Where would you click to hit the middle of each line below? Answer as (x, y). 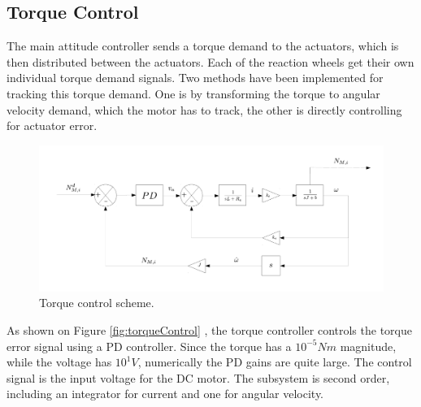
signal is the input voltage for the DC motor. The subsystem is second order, (198, 377)
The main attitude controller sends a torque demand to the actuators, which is (203, 46)
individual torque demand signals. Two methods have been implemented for (195, 78)
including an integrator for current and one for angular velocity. (165, 394)
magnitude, (368, 346)
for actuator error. (52, 126)
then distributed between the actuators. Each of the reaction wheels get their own (210, 61)
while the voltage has (59, 362)
